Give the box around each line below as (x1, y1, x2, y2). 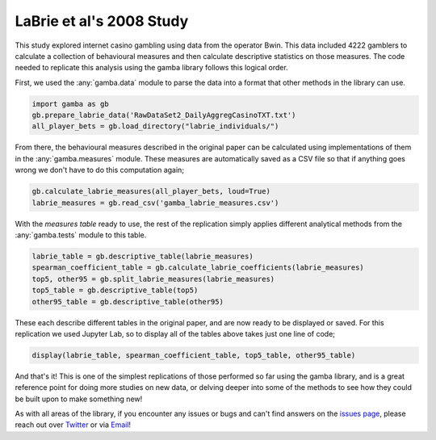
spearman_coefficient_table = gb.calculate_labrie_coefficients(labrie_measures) (31, 263, 365, 272)
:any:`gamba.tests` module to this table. (15, 230, 147, 240)
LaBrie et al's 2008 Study (15, 12, 189, 30)
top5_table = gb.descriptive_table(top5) (31, 286, 199, 295)
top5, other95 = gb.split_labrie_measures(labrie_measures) (31, 274, 275, 283)
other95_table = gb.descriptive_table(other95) (31, 297, 224, 306)
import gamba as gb (31, 99, 109, 108)
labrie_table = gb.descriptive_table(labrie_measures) (31, 251, 254, 261)
